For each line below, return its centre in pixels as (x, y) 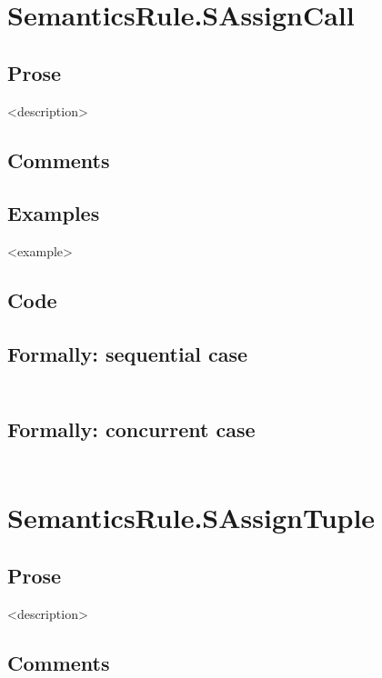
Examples (54, 213)
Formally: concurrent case (131, 429)
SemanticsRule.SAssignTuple (191, 518)
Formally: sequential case (128, 353)
